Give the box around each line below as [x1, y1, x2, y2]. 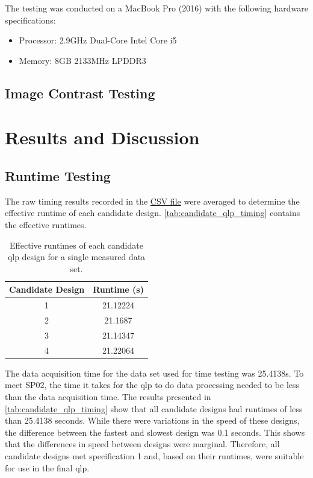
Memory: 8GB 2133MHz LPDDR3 [19, 54, 146, 66]
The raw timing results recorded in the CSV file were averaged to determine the [5, 194, 300, 207]
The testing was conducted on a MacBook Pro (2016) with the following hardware [5, 2, 308, 14]
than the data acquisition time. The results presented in [5, 390, 211, 403]
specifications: [5, 13, 56, 26]
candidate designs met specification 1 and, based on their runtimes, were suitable [5, 449, 304, 462]
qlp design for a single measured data [7, 250, 146, 263]
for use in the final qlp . [5, 461, 90, 474]
